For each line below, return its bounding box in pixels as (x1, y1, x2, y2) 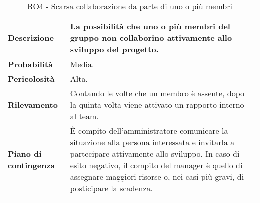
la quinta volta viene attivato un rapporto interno (70, 99, 244, 110)
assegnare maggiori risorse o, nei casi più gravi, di (70, 171, 244, 182)
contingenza (8, 159, 55, 171)
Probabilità (8, 58, 53, 70)
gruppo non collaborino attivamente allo (70, 32, 232, 43)
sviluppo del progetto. (70, 43, 159, 55)
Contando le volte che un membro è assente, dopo (70, 87, 245, 99)
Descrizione (8, 32, 54, 43)
